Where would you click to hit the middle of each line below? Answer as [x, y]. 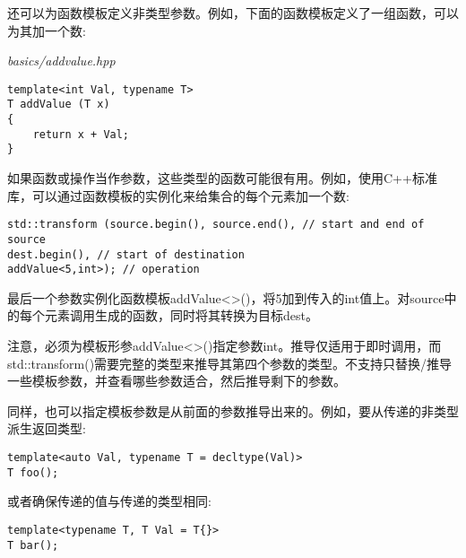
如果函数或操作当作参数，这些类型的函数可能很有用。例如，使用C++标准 [222, 178]
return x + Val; [81, 134]
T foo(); [33, 472]
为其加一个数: [47, 30]
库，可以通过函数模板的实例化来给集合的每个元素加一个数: [178, 195]
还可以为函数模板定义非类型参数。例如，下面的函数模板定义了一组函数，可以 [233, 13]
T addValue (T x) [59, 105]
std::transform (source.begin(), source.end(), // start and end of [216, 225]
